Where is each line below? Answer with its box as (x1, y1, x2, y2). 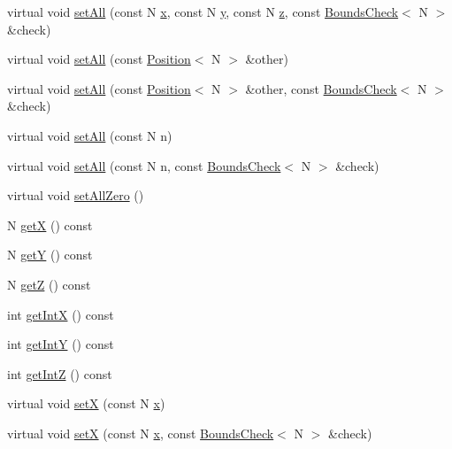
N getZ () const (7, 275, 91, 293)
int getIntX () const (7, 305, 114, 323)
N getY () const (7, 245, 93, 264)
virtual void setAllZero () (7, 186, 144, 205)
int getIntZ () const (7, 364, 112, 383)
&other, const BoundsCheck (245, 79, 397, 97)
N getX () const (7, 215, 93, 234)
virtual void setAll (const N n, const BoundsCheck (7, 156, 281, 174)
